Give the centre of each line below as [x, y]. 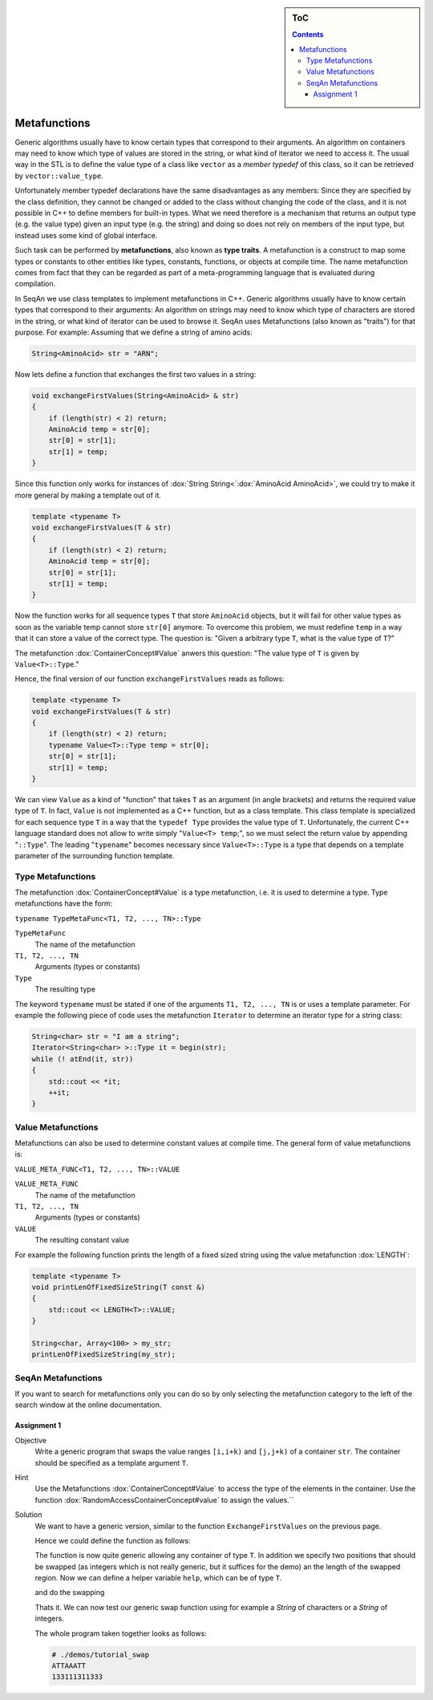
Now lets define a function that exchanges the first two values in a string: [136, 374]
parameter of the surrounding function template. [95, 855]
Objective [31, 1440]
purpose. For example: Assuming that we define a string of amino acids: [134, 332]
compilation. [35, 284]
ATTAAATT [69, 1666]
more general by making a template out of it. [88, 495]
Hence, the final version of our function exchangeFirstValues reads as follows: [150, 679]
